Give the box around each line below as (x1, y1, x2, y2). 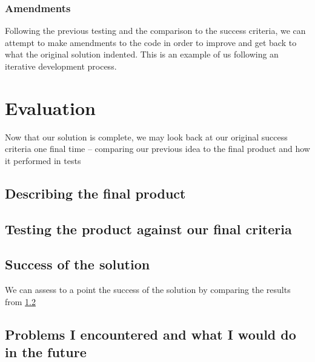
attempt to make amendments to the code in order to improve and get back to (5, 36, 297, 48)
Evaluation (5, 95, 96, 120)
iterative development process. (5, 60, 117, 72)
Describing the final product (5, 183, 186, 202)
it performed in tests (5, 154, 81, 166)
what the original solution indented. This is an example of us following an (5, 48, 279, 61)
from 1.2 (5, 295, 36, 308)
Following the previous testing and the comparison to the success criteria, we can (5, 24, 306, 37)
